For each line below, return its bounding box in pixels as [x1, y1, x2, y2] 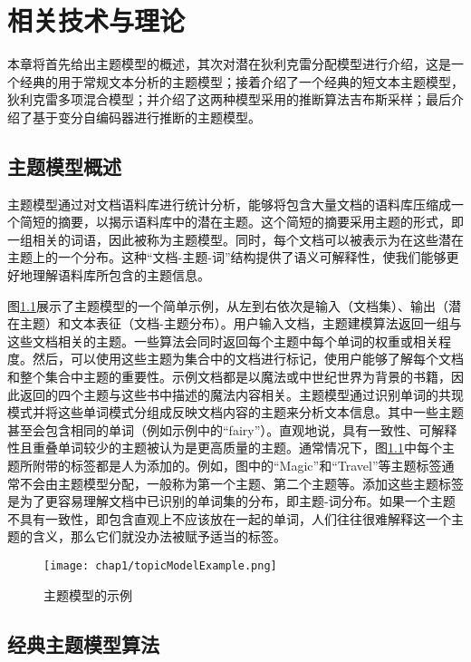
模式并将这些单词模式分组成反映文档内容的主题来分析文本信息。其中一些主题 [7, 403, 464, 422]
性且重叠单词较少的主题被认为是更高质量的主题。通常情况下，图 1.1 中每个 [7, 438, 442, 457]
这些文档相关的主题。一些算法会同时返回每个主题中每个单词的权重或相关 [7, 331, 438, 350]
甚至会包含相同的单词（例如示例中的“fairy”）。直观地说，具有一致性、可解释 [7, 420, 457, 439]
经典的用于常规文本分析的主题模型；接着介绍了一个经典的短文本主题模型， [19, 72, 464, 91]
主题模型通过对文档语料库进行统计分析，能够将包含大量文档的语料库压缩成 [7, 194, 451, 213]
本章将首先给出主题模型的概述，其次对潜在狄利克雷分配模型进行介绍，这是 [7, 54, 451, 73]
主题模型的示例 [43, 585, 132, 604]
